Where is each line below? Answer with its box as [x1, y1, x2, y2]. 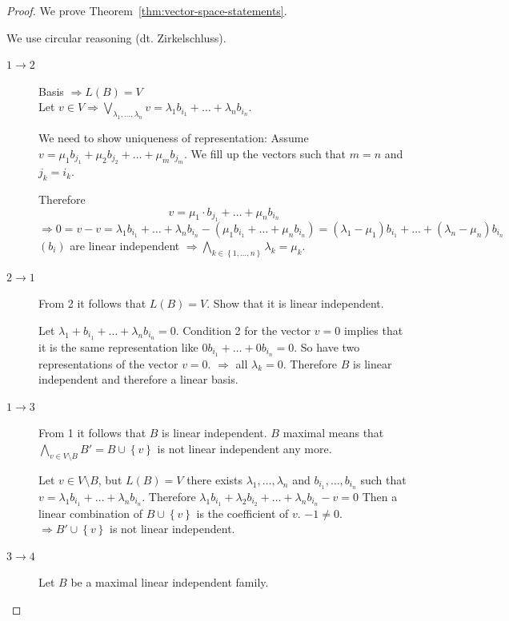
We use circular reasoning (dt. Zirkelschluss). [6, 29, 226, 46]
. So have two [294, 338, 360, 355]
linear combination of [38, 504, 142, 521]
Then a [362, 488, 398, 504]
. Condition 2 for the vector [175, 321, 311, 338]
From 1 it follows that [38, 424, 146, 441]
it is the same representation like [38, 338, 198, 355]
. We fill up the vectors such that [184, 145, 347, 161]
